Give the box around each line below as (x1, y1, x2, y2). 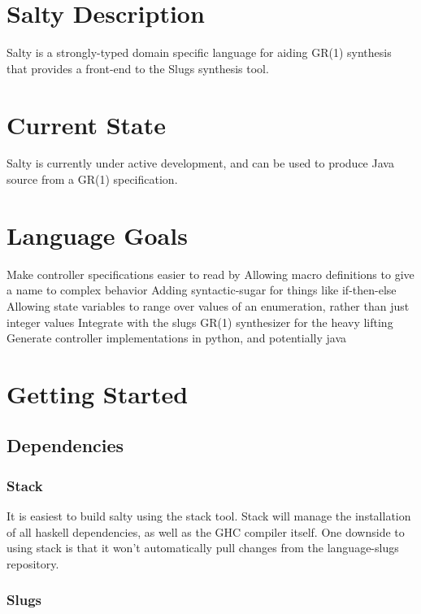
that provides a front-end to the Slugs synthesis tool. (7, 59, 269, 76)
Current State (7, 107, 167, 141)
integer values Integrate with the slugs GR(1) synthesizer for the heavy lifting (7, 313, 393, 330)
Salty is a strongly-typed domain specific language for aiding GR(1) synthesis (7, 44, 392, 61)
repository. (7, 555, 59, 572)
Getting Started (7, 377, 189, 410)
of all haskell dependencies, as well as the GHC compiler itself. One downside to (7, 523, 405, 540)
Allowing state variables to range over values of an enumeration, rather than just (7, 297, 410, 314)
